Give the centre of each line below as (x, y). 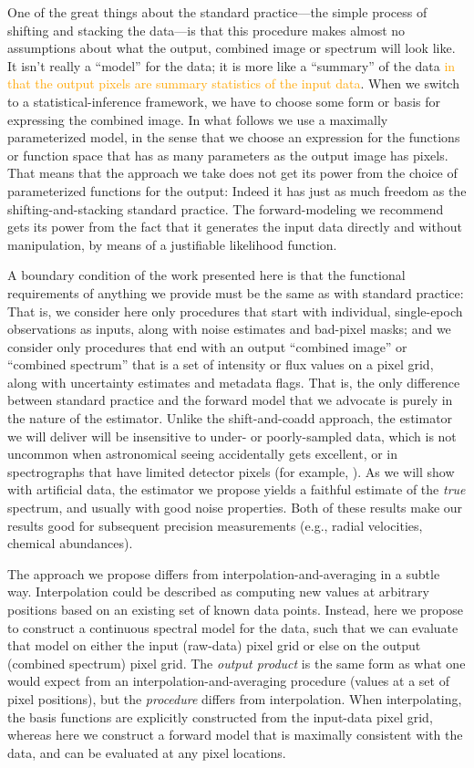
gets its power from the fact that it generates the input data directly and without (235, 227)
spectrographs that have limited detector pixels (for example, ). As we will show (231, 471)
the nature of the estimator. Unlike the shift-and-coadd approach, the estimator (230, 418)
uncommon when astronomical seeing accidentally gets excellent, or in (203, 454)
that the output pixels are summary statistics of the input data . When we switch (233, 83)
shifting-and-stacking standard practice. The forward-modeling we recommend (226, 208)
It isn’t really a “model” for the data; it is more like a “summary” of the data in (232, 65)
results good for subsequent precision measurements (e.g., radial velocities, (215, 525)
